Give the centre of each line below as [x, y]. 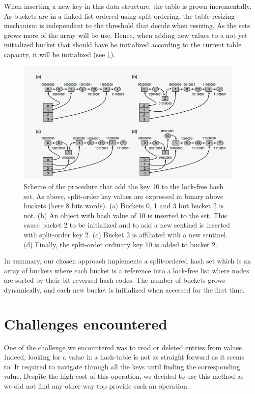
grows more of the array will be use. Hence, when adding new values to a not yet [126, 35]
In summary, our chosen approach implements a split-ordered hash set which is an [127, 261]
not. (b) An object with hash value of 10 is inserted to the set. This [125, 215]
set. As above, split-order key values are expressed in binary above [124, 196]
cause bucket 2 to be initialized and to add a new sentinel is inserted [127, 225]
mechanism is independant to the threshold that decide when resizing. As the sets [127, 25]
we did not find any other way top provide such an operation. [97, 386]
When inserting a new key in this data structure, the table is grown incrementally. [128, 6]
